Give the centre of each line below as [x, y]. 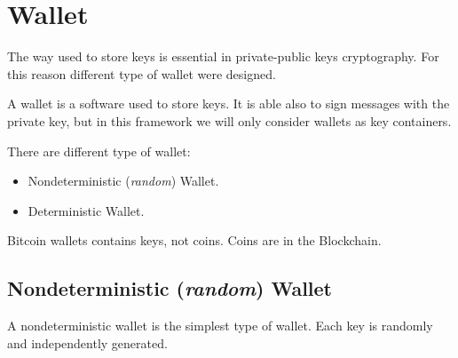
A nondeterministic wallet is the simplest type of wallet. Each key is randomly [220, 326]
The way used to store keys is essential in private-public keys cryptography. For [223, 56]
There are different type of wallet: [99, 151]
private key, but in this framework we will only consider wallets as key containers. [229, 120]
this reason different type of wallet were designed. [142, 73]
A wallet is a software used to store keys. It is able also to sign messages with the [229, 103]
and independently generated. [87, 342]
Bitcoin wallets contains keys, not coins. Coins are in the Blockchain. [194, 240]
